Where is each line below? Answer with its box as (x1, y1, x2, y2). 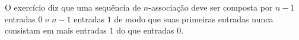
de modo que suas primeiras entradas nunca (114, 12, 273, 25)
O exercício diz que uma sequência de (5, 1, 141, 13)
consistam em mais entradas (5, 24, 107, 36)
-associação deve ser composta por (148, 1, 273, 13)
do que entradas (116, 24, 174, 36)
